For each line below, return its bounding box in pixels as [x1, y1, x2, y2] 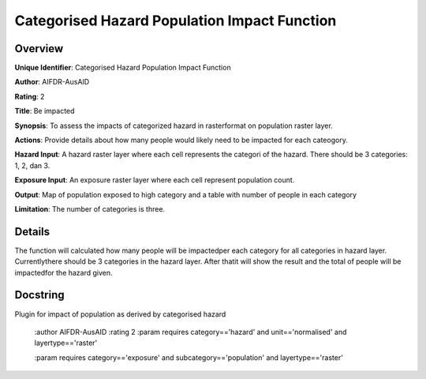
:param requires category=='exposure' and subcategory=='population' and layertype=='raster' [34, 352, 343, 362]
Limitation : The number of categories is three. [14, 204, 166, 213]
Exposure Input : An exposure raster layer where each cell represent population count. [14, 175, 295, 185]
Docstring [14, 288, 65, 302]
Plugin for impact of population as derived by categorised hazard [14, 309, 226, 319]
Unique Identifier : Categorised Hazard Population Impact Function [14, 63, 232, 73]
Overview [14, 42, 64, 55]
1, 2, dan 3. [14, 160, 50, 170]
